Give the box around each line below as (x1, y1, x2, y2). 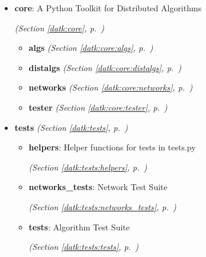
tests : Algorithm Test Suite (28, 220, 130, 233)
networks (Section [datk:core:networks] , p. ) (28, 81, 193, 94)
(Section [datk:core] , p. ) (14, 21, 105, 34)
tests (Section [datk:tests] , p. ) (14, 121, 128, 133)
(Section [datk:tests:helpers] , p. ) (28, 160, 147, 173)
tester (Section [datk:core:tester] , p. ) (28, 101, 168, 113)
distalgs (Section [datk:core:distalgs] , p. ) (28, 61, 182, 73)
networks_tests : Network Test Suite (28, 181, 168, 193)
